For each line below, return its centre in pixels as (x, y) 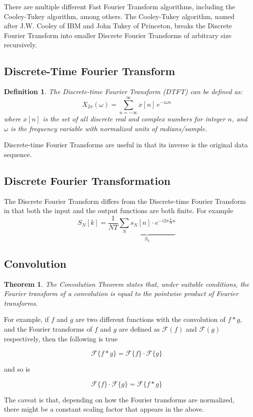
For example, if (27, 319)
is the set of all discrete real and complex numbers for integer (134, 118)
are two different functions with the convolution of (150, 319)
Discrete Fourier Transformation (87, 180)
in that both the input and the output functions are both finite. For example (119, 210)
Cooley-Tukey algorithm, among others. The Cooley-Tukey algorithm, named (119, 16)
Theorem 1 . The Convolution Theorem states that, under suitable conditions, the (126, 284)
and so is (17, 369)
